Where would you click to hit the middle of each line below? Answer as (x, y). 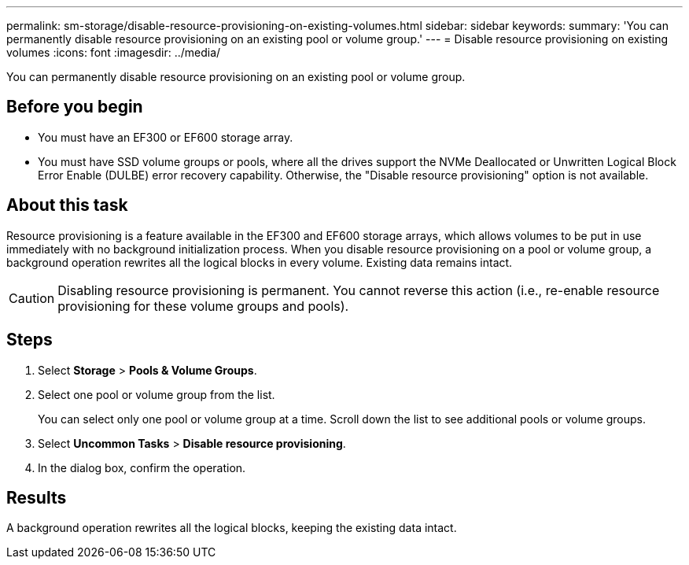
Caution (32, 298)
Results (37, 497)
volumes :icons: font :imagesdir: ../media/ (114, 52)
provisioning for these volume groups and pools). (203, 306)
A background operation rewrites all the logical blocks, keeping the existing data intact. (232, 528)
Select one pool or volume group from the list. (157, 394)
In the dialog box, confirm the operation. (142, 467)
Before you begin (75, 107)
